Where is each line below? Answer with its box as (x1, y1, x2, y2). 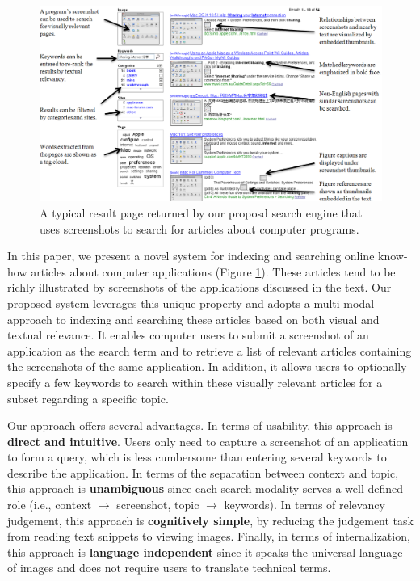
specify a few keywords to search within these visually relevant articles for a (7, 373, 383, 390)
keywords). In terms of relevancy (224, 496, 385, 513)
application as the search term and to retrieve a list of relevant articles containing (7, 342, 412, 359)
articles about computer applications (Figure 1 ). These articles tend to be (31, 263, 396, 280)
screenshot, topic (116, 496, 199, 513)
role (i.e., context (7, 496, 92, 513)
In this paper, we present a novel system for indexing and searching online (7, 247, 375, 264)
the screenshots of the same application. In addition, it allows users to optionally (7, 358, 407, 375)
